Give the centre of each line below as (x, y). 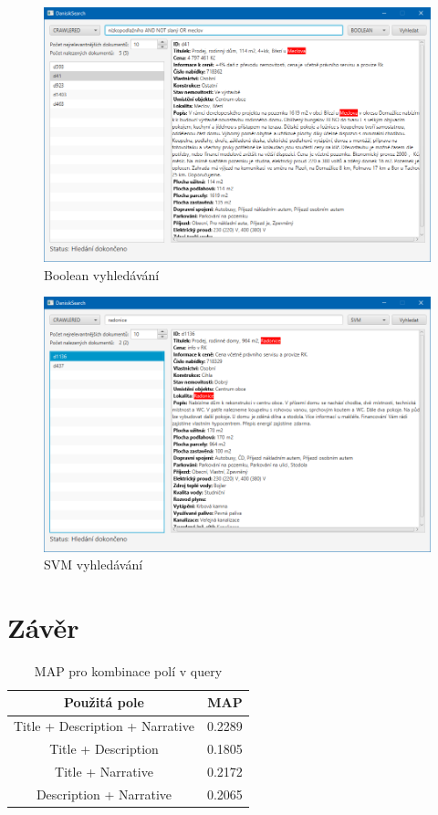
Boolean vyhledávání (102, 274)
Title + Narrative (104, 771)
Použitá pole (104, 702)
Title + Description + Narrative (104, 726)
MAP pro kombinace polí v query (128, 670)
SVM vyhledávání (94, 564)
